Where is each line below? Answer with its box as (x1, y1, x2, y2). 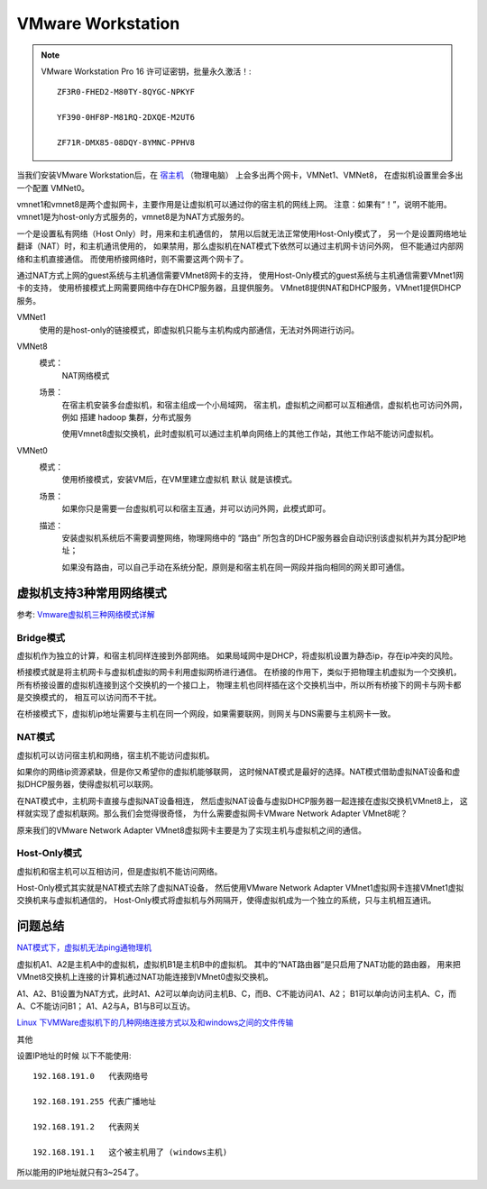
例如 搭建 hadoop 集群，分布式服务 (61, 411, 192, 423)
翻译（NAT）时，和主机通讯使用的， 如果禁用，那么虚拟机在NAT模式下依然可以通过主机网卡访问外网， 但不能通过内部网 (16, 241, 464, 252)
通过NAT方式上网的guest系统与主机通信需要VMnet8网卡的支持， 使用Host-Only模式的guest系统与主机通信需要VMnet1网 (16, 270, 464, 281)
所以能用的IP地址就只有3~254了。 (16, 1167, 144, 1178)
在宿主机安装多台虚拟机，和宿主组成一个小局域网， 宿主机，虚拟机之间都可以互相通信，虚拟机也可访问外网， (61, 399, 467, 410)
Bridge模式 (16, 631, 66, 644)
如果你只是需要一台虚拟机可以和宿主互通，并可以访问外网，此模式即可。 (61, 503, 331, 514)
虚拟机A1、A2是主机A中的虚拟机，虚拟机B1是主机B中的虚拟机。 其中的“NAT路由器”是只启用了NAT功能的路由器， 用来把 (16, 958, 462, 969)
